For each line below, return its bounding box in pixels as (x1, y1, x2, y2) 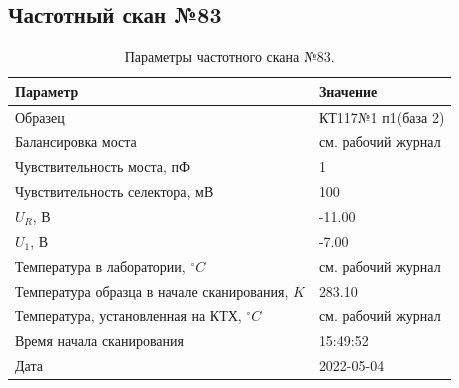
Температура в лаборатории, (15, 255, 186, 276)
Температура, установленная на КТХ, (15, 305, 242, 326)
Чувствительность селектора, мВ (15, 181, 214, 202)
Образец (15, 106, 65, 127)
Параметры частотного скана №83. (124, 46, 335, 67)
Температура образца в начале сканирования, (15, 280, 289, 301)
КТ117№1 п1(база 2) (318, 106, 445, 127)
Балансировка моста (15, 131, 137, 152)
